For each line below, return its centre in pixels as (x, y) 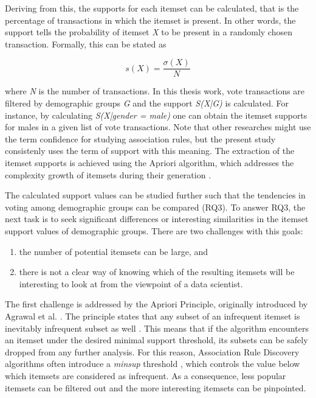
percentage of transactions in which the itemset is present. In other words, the (150, 20)
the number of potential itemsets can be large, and (113, 251)
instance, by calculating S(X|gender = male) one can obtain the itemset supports (156, 115)
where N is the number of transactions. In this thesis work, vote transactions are (155, 91)
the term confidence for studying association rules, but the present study (140, 138)
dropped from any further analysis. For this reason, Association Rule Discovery (152, 351)
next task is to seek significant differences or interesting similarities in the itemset (157, 219)
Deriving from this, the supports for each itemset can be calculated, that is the (152, 8)
